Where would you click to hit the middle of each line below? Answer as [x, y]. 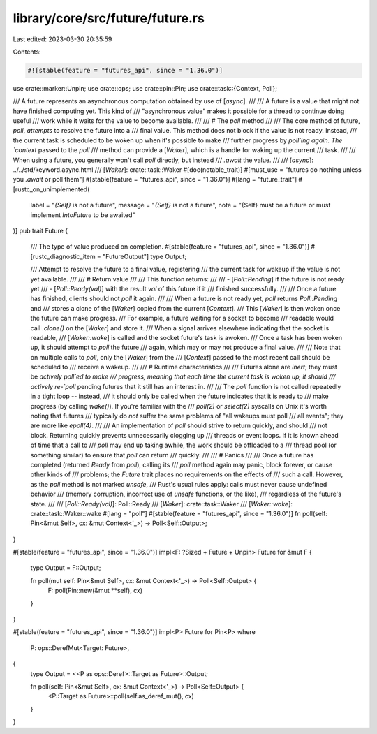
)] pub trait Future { [40, 230]
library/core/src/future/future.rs [109, 18]
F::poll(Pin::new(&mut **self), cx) [95, 591]
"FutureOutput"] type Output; [145, 256]
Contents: [27, 52]
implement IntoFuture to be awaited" [83, 215]
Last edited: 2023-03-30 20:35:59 [62, 39]
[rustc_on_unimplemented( [51, 189]
